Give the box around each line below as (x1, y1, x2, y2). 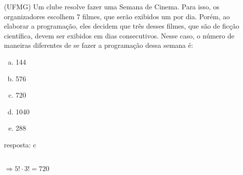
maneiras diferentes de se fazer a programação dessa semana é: (4, 40, 193, 50)
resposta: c (4, 139, 37, 149)
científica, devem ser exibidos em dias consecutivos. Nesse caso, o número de (4, 30, 235, 40)
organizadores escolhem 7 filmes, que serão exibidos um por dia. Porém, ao (4, 11, 230, 21)
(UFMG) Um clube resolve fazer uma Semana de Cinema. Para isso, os (4, 1, 220, 11)
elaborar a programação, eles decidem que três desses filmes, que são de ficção (4, 21, 240, 31)
